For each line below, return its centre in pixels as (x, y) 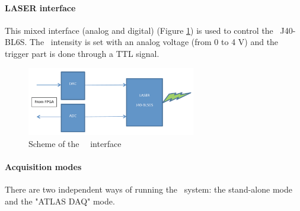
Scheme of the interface (75, 143)
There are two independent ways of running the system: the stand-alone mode (149, 189)
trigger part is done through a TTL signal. (82, 53)
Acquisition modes (43, 166)
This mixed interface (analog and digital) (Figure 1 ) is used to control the (139, 30)
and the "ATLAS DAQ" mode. (60, 201)
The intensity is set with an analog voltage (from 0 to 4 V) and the (154, 42)
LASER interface (40, 7)
